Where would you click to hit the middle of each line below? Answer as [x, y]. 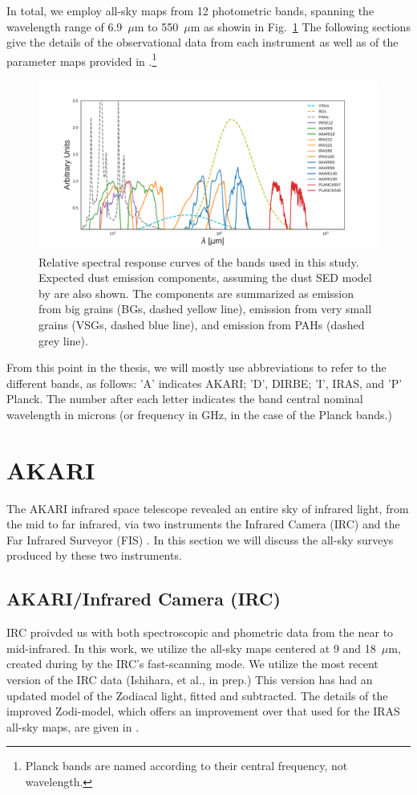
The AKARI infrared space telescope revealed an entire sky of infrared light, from [208, 508]
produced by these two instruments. [94, 555]
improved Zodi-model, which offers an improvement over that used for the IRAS [203, 711]
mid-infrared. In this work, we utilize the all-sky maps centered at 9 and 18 [191, 648]
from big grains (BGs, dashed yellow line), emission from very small [205, 309]
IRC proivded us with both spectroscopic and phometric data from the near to [200, 632]
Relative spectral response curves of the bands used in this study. [199, 261]
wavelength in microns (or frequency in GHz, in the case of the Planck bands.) [199, 414]
